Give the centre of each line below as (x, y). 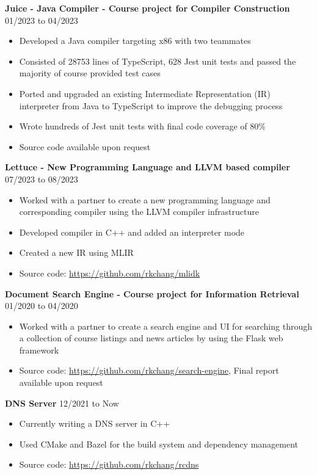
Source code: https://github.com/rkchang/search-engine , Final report (149, 370)
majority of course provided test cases (90, 73)
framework (39, 350)
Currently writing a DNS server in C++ (95, 423)
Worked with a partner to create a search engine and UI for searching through (166, 326)
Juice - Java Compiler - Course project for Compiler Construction (148, 8)
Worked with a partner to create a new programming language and (145, 199)
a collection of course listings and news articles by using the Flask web (151, 338)
